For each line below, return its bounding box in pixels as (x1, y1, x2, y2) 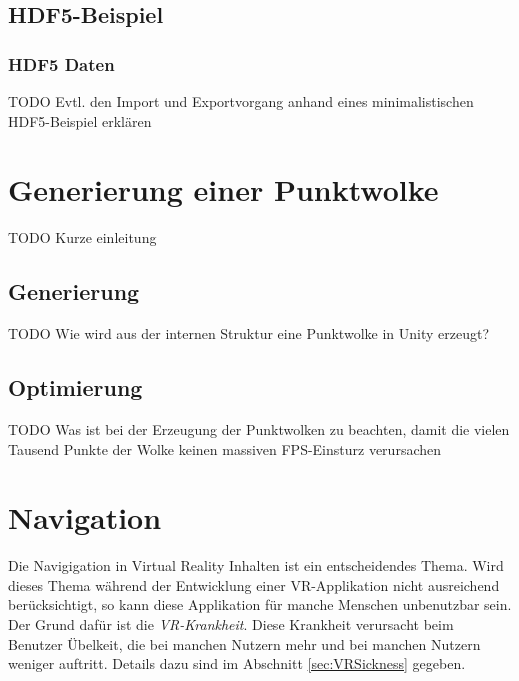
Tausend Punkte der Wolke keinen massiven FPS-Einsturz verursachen (8, 438, 442, 459)
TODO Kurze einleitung (8, 227, 157, 248)
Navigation (8, 497, 162, 538)
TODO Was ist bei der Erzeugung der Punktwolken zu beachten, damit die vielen (8, 418, 510, 439)
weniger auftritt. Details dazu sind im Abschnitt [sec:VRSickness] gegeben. (8, 653, 466, 674)
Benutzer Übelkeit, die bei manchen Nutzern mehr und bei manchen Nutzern (8, 633, 481, 654)
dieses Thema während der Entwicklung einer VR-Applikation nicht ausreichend (8, 574, 500, 595)
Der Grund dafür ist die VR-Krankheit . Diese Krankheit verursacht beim (8, 614, 454, 634)
